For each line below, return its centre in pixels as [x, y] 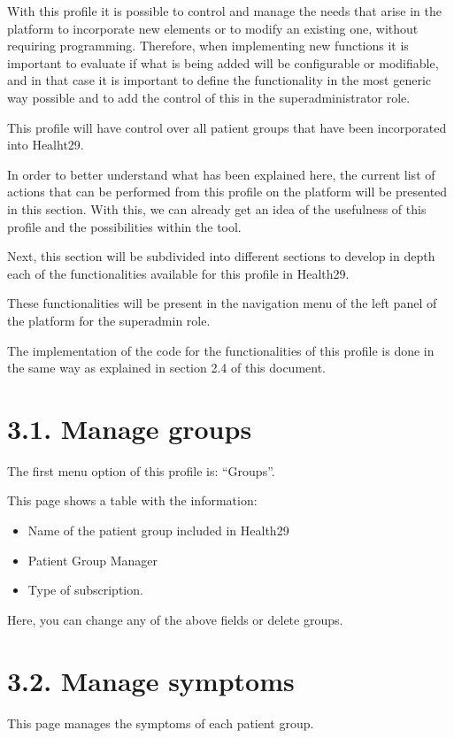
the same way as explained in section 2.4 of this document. [166, 368]
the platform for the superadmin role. [109, 320]
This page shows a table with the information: [132, 500]
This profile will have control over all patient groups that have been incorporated [227, 127]
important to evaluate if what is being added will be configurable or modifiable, [223, 62]
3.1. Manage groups [130, 428]
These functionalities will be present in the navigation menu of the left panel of [222, 303]
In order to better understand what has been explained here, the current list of [221, 174]
